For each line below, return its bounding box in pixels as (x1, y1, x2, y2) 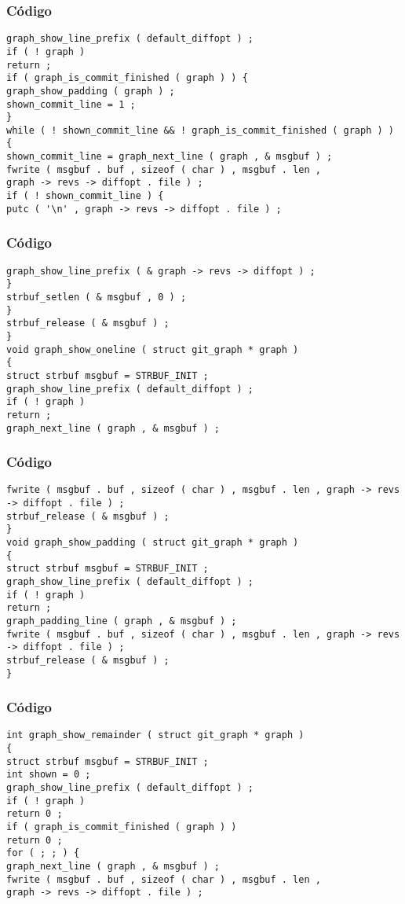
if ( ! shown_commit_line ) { (6, 190, 164, 202)
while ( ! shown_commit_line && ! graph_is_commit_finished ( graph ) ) (6, 124, 394, 136)
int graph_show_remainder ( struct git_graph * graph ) (6, 729, 305, 741)
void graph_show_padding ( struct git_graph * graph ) (6, 537, 299, 548)
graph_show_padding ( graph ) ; (6, 85, 175, 97)
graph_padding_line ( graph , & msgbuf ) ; (6, 615, 237, 627)
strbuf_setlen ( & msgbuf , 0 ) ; (6, 291, 187, 303)
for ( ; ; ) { (6, 847, 80, 859)
